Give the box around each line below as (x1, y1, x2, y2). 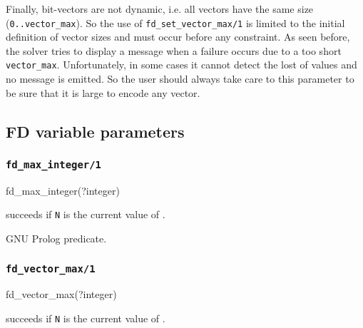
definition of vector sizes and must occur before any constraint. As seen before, (6, 29, 350, 44)
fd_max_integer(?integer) (6, 183, 120, 198)
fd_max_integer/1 (6, 158, 101, 170)
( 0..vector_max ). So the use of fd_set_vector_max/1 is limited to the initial (6, 15, 345, 30)
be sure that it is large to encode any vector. (6, 85, 200, 100)
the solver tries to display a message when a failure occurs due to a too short (6, 43, 342, 58)
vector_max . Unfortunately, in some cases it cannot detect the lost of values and (6, 57, 357, 72)
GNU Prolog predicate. (6, 231, 107, 246)
